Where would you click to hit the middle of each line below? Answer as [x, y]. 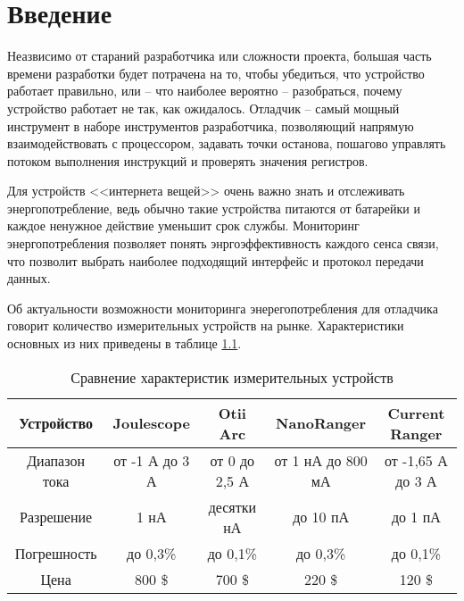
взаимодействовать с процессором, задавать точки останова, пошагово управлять [227, 143]
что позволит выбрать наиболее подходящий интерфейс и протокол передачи [215, 260]
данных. [29, 278]
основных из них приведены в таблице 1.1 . [124, 343]
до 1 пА [416, 517]
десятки [232, 506]
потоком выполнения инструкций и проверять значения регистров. [188, 160]
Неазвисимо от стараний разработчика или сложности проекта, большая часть [220, 56]
